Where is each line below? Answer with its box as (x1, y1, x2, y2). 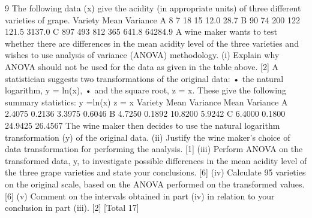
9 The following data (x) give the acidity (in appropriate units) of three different (5, 2, 301, 14)
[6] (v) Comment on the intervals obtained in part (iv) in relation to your (5, 189, 275, 202)
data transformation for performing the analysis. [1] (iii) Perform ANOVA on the (5, 143, 303, 155)
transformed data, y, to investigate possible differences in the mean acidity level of (5, 154, 307, 166)
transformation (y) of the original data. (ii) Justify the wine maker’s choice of (5, 131, 290, 143)
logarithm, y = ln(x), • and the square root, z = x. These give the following (5, 84, 286, 96)
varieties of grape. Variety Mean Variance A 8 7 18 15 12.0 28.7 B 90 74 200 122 (5, 13, 300, 26)
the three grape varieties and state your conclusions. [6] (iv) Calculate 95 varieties (5, 166, 306, 178)
